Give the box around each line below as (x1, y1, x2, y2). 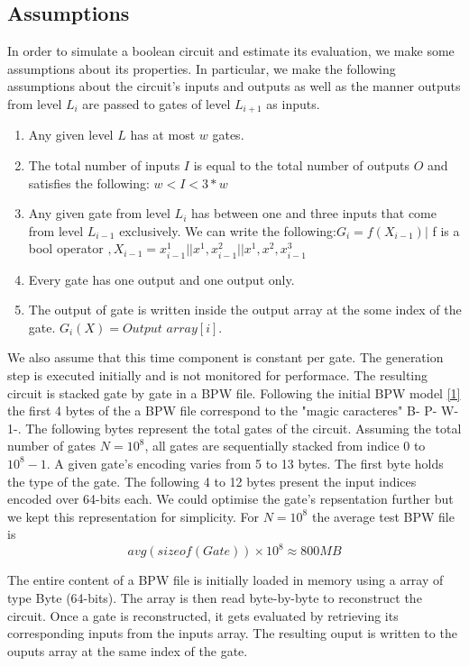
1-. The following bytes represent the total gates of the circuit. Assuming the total (7, 418, 462, 437)
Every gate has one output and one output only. (28, 269, 295, 288)
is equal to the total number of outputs (193, 156, 410, 175)
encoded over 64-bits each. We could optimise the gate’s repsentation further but (7, 489, 454, 508)
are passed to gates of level (82, 94, 231, 113)
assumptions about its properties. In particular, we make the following (7, 59, 396, 78)
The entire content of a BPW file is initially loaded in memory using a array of (7, 570, 444, 589)
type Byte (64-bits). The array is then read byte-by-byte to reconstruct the (7, 588, 422, 607)
